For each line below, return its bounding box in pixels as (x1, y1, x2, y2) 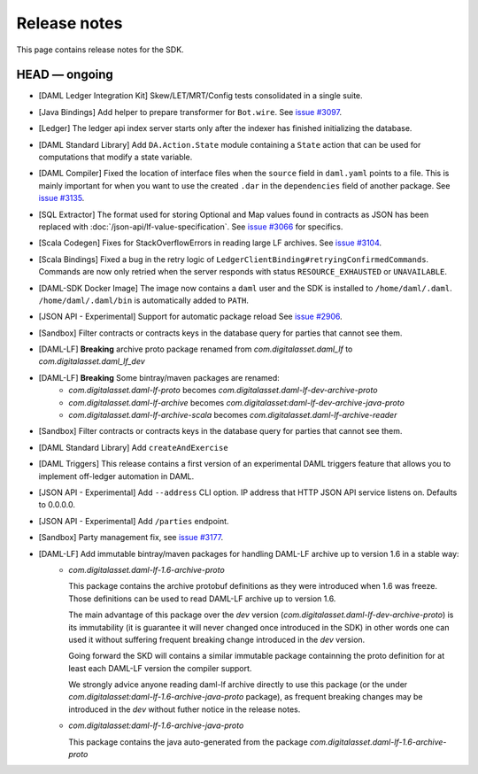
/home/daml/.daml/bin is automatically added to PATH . (38, 295, 250, 306)
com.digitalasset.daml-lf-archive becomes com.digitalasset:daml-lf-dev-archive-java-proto (68, 397, 405, 407)
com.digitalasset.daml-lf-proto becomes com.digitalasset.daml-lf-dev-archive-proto (68, 385, 378, 396)
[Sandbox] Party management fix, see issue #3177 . (38, 532, 224, 543)
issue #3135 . (38, 193, 85, 204)
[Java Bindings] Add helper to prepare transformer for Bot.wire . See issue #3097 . (38, 106, 343, 117)
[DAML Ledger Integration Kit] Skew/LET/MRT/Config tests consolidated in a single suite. (38, 90, 363, 101)
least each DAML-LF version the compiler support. (68, 662, 252, 673)
